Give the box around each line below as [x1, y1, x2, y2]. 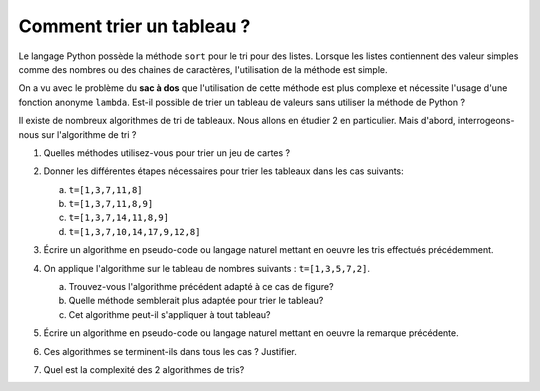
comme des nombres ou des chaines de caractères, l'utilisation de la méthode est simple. [18, 63, 388, 75]
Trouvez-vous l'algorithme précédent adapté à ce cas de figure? [68, 281, 334, 293]
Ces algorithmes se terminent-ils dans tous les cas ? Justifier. [43, 345, 297, 357]
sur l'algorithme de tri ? [41, 128, 137, 140]
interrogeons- [457, 115, 515, 127]
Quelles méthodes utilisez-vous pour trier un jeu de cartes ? [43, 146, 291, 159]
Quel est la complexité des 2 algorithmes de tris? [43, 363, 245, 375]
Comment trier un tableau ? [18, 15, 251, 37]
